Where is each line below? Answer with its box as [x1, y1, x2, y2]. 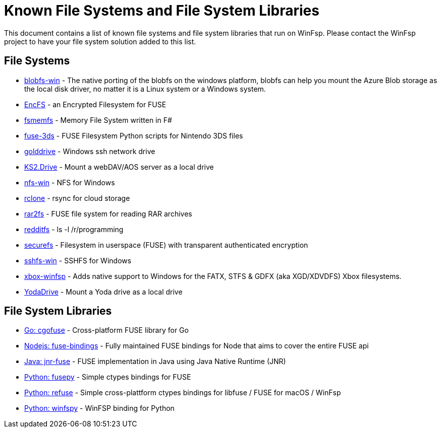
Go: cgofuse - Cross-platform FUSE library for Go [24, 326, 189, 335]
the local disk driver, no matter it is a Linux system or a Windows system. [24, 84, 266, 93]
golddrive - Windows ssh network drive [24, 147, 155, 156]
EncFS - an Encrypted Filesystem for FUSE [24, 100, 167, 109]
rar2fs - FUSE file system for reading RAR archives [24, 209, 192, 218]
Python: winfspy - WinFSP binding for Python [24, 404, 175, 413]
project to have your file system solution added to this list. [4, 37, 196, 46]
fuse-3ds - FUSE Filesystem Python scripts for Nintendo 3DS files [24, 131, 243, 140]
